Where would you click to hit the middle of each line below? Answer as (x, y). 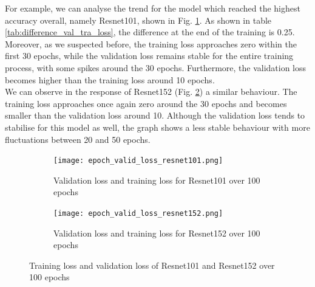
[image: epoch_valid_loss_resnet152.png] (138, 213)
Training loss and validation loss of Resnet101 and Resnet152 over (152, 265)
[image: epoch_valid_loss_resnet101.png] (138, 161)
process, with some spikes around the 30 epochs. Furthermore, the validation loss (156, 67)
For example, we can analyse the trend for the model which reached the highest (153, 8)
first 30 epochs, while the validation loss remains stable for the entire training (149, 56)
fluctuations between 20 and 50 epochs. (78, 139)
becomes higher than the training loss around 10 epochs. (110, 79)
